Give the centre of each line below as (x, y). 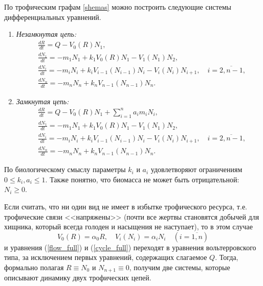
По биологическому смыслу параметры (65, 169)
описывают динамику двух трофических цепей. (78, 278)
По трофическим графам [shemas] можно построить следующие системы (118, 7)
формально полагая (34, 267)
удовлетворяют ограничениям (196, 169)
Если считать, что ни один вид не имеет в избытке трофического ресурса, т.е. (126, 207)
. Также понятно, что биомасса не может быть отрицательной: (142, 179)
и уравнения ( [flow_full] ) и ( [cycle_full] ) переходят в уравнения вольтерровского (130, 247)
